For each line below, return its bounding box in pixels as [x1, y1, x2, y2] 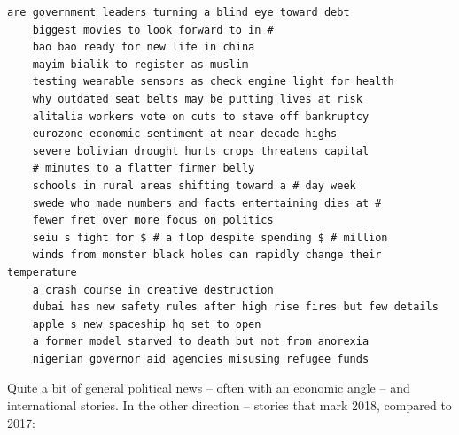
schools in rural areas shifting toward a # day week [32, 179, 356, 192]
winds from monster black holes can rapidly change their [32, 248, 382, 262]
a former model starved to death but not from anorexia [32, 335, 370, 348]
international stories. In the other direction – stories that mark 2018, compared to [7, 396, 452, 415]
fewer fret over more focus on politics [32, 214, 274, 227]
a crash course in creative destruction [32, 283, 274, 296]
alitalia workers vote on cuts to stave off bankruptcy [32, 110, 370, 123]
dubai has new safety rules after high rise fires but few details [32, 301, 439, 314]
